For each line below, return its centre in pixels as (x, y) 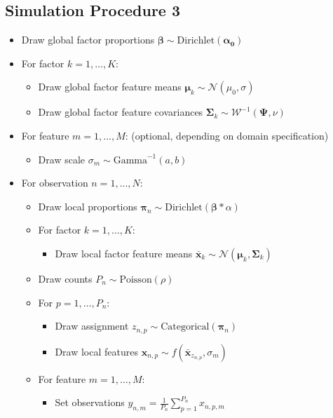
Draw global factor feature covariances (121, 112)
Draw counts (65, 278)
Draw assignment (92, 326)
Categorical (185, 327)
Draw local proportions (88, 206)
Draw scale (61, 159)
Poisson (136, 279)
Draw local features (96, 351)
